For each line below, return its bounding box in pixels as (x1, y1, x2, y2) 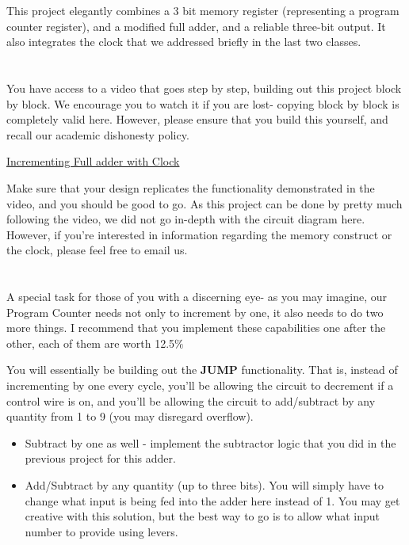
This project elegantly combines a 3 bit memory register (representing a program (6, 2, 399, 18)
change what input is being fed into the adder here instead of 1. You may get (25, 492, 400, 509)
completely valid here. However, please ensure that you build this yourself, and (6, 111, 388, 128)
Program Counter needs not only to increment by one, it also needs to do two (6, 303, 384, 320)
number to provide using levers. (25, 523, 178, 539)
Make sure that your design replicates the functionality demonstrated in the (6, 179, 375, 196)
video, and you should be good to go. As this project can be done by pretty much (6, 195, 403, 212)
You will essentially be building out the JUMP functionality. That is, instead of (6, 361, 398, 378)
